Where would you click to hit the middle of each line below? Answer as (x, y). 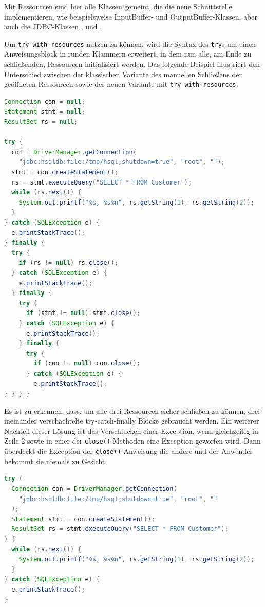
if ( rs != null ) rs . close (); (69, 263)
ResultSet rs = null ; (41, 122)
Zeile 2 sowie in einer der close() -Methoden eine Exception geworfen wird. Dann (132, 441)
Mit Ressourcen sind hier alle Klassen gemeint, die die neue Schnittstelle (118, 6)
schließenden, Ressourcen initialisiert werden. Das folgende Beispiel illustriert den (132, 64)
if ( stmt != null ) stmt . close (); (83, 313)
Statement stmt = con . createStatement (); (83, 519)
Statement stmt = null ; (45, 112)
